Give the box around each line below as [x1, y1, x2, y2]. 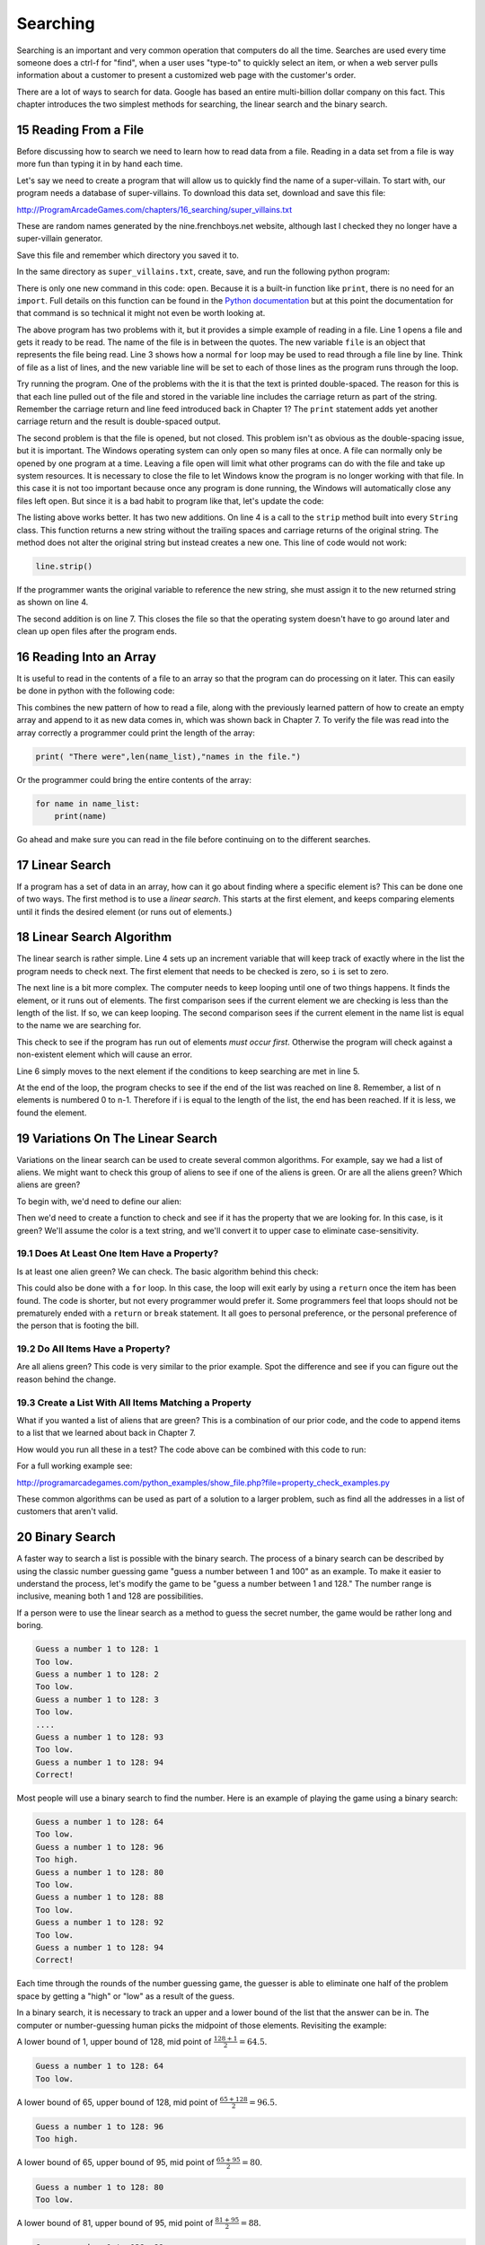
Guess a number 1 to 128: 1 [35, 1644, 159, 1654]
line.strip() [35, 561, 93, 571]
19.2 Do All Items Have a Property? [16, 1343, 171, 1355]
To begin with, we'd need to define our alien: [16, 1195, 182, 1207]
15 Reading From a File [16, 122, 145, 137]
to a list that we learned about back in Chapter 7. [16, 1428, 197, 1439]
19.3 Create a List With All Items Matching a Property [16, 1396, 251, 1409]
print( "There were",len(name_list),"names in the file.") [35, 751, 301, 762]
